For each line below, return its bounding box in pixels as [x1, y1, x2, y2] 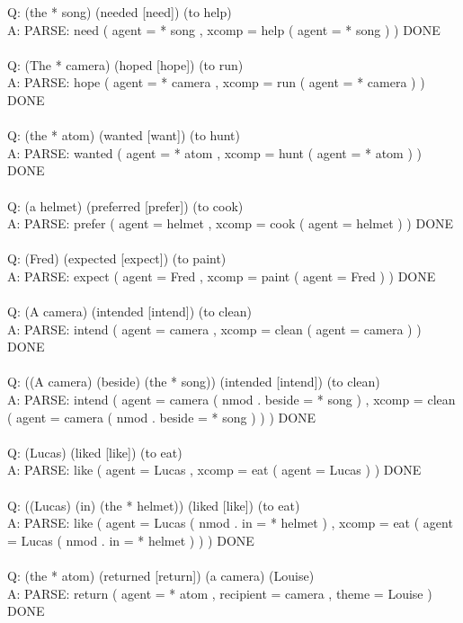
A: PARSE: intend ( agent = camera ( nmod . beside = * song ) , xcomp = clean [7, 390, 456, 409]
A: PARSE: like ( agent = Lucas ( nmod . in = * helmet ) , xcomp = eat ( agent [7, 513, 453, 532]
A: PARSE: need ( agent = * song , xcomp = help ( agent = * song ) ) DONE [7, 20, 441, 39]
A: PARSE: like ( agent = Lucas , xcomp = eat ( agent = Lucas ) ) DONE [7, 460, 422, 479]
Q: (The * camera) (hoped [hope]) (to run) [7, 55, 244, 74]
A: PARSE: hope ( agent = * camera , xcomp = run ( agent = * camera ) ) [7, 73, 425, 92]
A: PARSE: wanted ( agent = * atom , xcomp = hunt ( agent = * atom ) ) [7, 143, 422, 162]
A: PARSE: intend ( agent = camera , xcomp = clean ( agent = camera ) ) [7, 319, 422, 338]
